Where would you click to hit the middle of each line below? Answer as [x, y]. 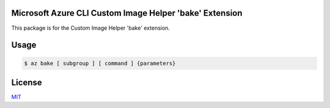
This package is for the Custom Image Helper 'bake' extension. [91, 28]
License [27, 82]
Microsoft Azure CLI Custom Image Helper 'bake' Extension [127, 13]
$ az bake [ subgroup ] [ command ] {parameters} [100, 63]
